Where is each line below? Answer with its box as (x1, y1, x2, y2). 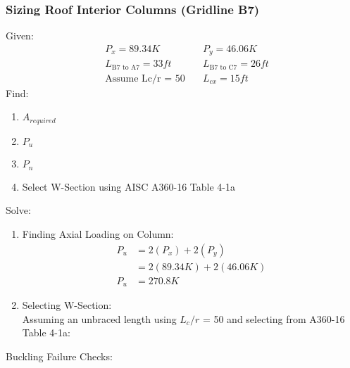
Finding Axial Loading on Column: (22, 226, 174, 241)
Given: (6, 28, 34, 43)
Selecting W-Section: (22, 298, 112, 312)
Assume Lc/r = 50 (105, 73, 185, 84)
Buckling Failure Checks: (6, 348, 113, 363)
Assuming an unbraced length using (22, 311, 177, 326)
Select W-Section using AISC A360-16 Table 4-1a (22, 179, 236, 193)
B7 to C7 (209, 63, 237, 71)
